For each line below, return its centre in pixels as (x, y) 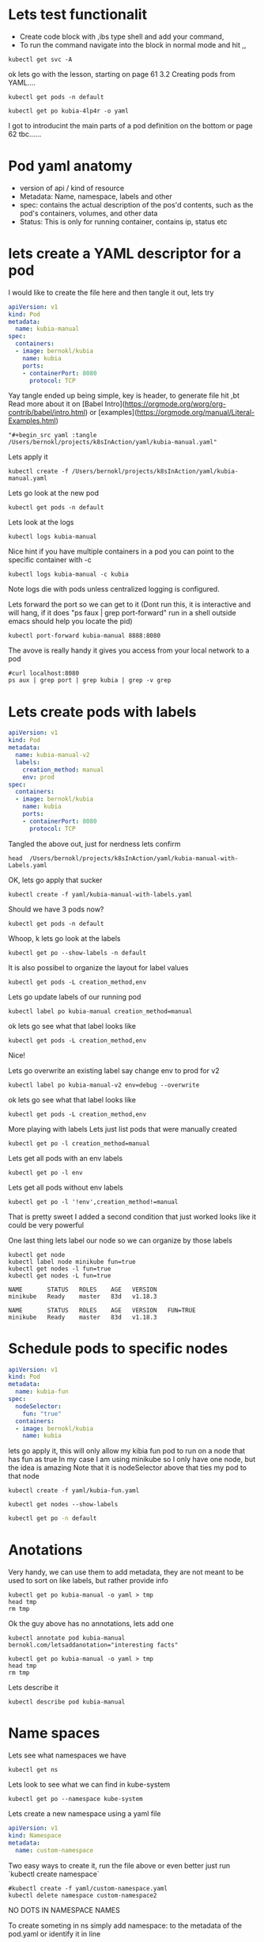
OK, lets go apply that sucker (55, 880)
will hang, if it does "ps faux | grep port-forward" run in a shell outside (122, 613)
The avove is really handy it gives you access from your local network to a (129, 650)
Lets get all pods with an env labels (66, 1158)
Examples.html (32, 421)
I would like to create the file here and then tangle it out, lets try (111, 292)
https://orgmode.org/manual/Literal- (196, 413)
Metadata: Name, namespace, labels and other (96, 196)
